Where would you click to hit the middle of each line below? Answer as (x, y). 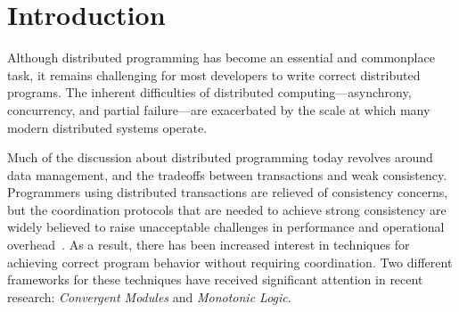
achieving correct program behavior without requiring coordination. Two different (230, 262)
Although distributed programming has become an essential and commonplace (221, 57)
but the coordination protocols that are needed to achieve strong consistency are (227, 209)
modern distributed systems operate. (107, 127)
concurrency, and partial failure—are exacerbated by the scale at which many (219, 109)
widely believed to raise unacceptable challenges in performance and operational (226, 227)
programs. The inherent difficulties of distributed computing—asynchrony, (209, 92)
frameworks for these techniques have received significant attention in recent (215, 279)
